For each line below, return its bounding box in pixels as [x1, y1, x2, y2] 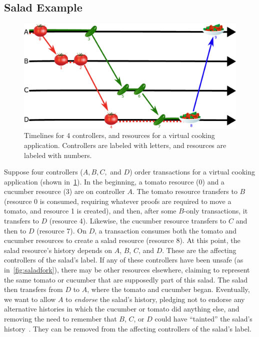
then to [4, 225, 26, 235]
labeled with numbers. [24, 149, 92, 160]
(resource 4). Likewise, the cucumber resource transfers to [49, 215, 226, 226]
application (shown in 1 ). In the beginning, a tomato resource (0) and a [4, 176, 224, 186]
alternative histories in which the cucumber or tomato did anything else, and [4, 303, 239, 314]
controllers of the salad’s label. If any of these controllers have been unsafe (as [4, 254, 243, 265]
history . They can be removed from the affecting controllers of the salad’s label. [4, 323, 251, 333]
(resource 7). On [36, 225, 86, 235]
